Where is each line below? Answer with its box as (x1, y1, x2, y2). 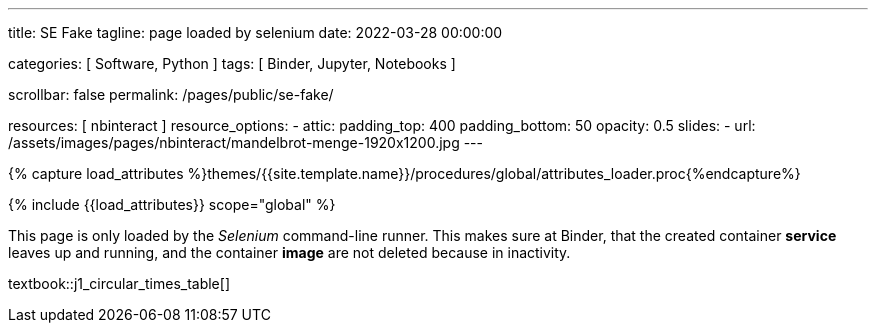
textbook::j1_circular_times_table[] (8, 275, 230, 292)
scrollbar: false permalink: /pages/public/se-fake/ (8, 86, 334, 103)
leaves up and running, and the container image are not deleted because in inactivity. (8, 244, 571, 261)
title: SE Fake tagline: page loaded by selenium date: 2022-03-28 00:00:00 (8, 24, 503, 41)
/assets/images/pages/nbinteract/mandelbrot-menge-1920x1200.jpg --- (8, 134, 483, 151)
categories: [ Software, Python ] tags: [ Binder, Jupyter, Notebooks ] (8, 55, 456, 72)
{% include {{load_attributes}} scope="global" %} (8, 196, 336, 213)
